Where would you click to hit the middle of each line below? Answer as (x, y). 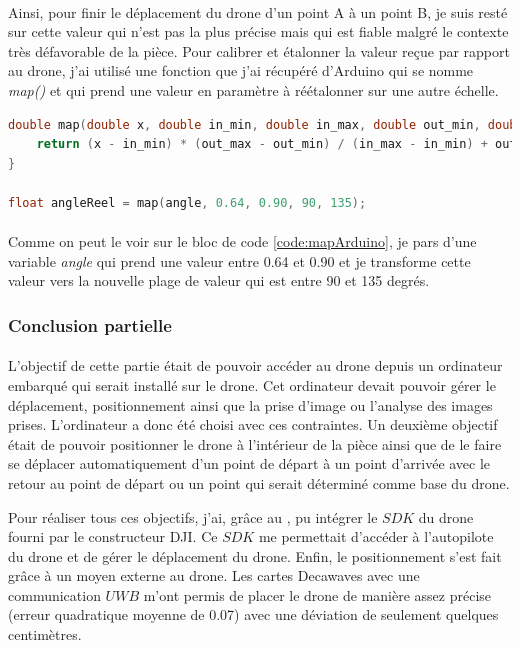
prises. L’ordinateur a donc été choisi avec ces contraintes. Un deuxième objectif (253, 424)
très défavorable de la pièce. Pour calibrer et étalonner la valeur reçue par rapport (259, 50)
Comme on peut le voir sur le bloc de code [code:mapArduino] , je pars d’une (242, 241)
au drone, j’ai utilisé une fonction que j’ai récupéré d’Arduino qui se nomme (241, 70)
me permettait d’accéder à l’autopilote (376, 536)
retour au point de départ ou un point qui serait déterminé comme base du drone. (259, 482)
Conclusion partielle (90, 324)
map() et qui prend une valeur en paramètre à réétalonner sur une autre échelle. (253, 89)
